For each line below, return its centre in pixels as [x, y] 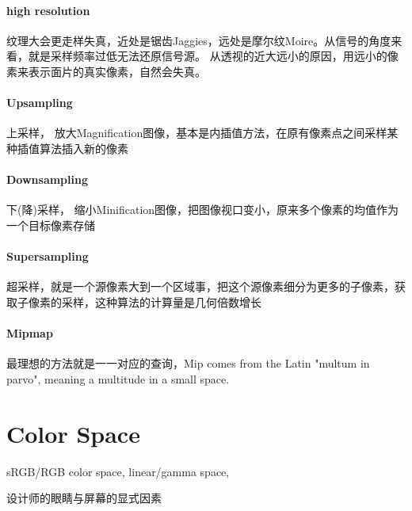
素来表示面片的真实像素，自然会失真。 [106, 71]
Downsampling [47, 179]
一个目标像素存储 [51, 225]
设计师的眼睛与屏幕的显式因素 [84, 498]
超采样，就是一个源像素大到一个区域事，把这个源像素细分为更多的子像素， [200, 286]
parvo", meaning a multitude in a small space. [118, 378]
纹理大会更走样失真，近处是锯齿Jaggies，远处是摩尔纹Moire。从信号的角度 [199, 40]
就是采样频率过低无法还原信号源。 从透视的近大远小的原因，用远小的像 [213, 56]
